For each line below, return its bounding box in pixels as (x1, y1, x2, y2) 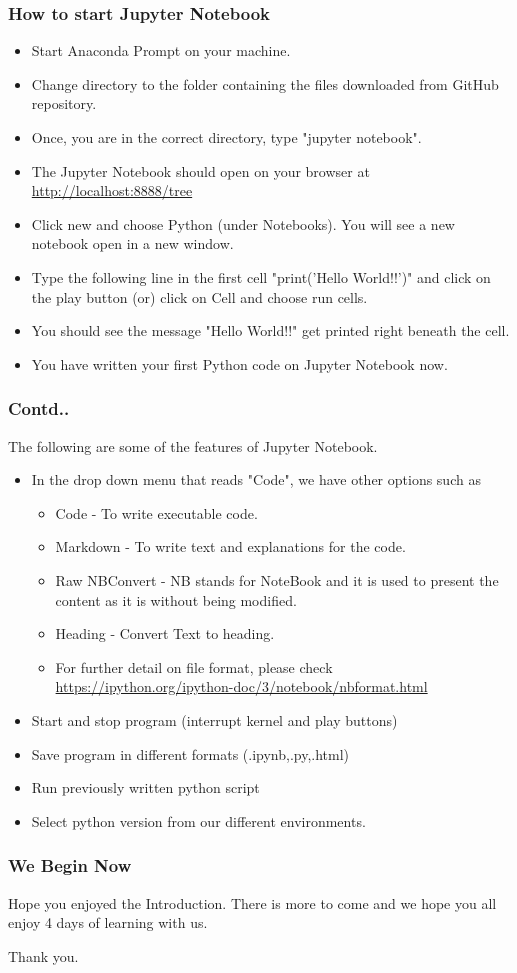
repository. (31, 93, 97, 114)
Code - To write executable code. (55, 502, 258, 523)
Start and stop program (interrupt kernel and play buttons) (31, 709, 398, 730)
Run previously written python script (31, 777, 260, 798)
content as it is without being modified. (55, 589, 297, 610)
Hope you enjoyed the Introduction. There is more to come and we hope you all (8, 892, 497, 913)
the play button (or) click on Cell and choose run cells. (31, 286, 368, 307)
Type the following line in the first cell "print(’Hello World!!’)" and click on (31, 266, 491, 287)
